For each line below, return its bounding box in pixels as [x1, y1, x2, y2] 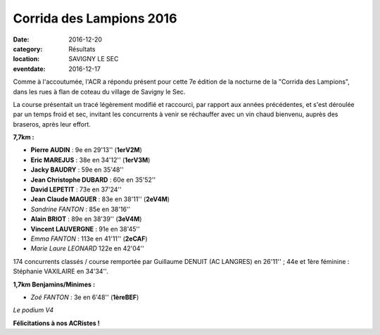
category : [13, 44, 43, 53]
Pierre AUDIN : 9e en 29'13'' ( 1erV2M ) [30, 146, 142, 154]
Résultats [68, 44, 96, 53]
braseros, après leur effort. [13, 120, 91, 128]
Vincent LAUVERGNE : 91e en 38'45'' [30, 225, 141, 233]
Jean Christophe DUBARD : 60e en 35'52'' [30, 175, 156, 184]
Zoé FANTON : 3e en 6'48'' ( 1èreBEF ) [30, 293, 139, 301]
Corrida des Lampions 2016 [13, 11, 177, 26]
